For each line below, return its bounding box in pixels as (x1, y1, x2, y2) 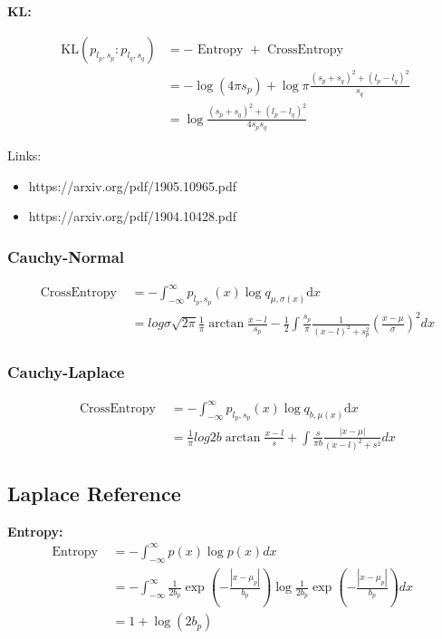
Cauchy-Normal (7, 245, 125, 267)
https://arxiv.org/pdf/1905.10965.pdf (28, 176, 237, 195)
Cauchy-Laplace (7, 361, 125, 383)
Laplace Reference (7, 479, 181, 507)
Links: (7, 145, 42, 164)
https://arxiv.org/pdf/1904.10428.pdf (28, 207, 237, 226)
